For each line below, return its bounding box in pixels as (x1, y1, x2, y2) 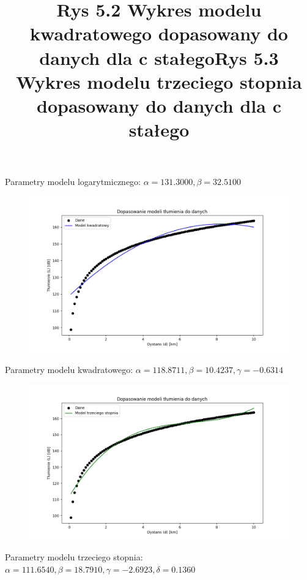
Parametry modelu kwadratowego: (5, 363, 133, 375)
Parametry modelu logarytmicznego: (5, 175, 141, 188)
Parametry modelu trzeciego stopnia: (5, 551, 143, 563)
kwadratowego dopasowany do (30, 21, 288, 46)
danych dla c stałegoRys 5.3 (39, 45, 279, 70)
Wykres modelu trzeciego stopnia (16, 69, 302, 94)
